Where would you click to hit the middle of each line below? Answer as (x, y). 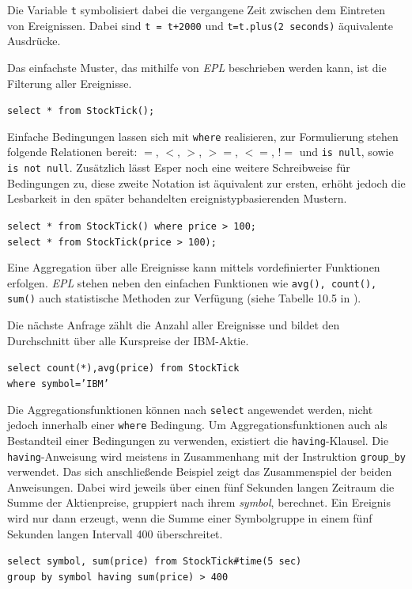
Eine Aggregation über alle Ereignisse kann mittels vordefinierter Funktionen (194, 267)
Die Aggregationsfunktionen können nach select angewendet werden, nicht (190, 409)
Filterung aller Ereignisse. (70, 83)
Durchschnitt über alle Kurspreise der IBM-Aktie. (128, 340)
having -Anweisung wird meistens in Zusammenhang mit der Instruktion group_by (207, 456)
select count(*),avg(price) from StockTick (123, 369)
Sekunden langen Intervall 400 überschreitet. (115, 533)
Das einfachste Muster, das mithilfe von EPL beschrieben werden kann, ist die (197, 67)
